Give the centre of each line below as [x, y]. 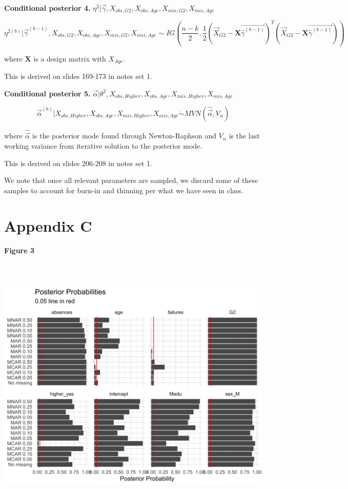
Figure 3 [19, 250]
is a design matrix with [70, 58]
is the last [244, 136]
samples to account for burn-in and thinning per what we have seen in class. [124, 190]
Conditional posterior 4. [47, 8]
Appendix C [48, 225]
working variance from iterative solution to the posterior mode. [103, 146]
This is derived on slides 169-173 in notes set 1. [78, 76]
